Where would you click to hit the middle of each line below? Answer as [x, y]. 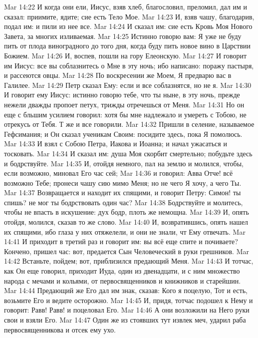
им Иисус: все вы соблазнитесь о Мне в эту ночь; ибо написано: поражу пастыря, [129, 65]
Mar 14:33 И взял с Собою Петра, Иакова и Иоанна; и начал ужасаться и [116, 144]
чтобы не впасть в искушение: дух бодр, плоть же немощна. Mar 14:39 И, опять [127, 212]
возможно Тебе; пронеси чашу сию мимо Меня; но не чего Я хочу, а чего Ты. [123, 182]
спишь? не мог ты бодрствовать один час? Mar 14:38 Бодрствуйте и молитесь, [124, 202]
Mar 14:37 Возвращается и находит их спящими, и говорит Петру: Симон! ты [123, 192]
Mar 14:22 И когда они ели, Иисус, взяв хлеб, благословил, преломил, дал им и [126, 6]
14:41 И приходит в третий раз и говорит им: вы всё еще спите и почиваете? [121, 241]
